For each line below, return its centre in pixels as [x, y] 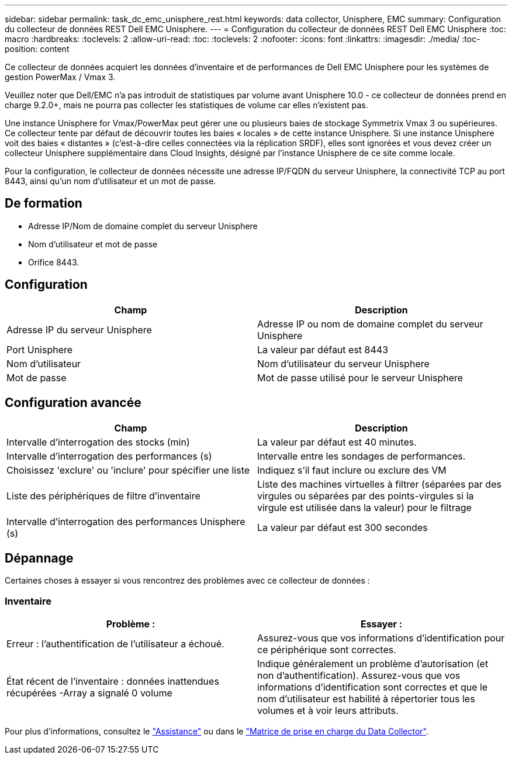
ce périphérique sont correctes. [327, 650]
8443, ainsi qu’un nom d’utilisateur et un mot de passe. [110, 181]
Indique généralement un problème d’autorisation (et [373, 664]
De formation [44, 203]
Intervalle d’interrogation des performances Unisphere [126, 521]
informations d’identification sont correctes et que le [373, 687]
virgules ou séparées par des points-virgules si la [366, 496]
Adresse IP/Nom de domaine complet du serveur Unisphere [143, 226]
